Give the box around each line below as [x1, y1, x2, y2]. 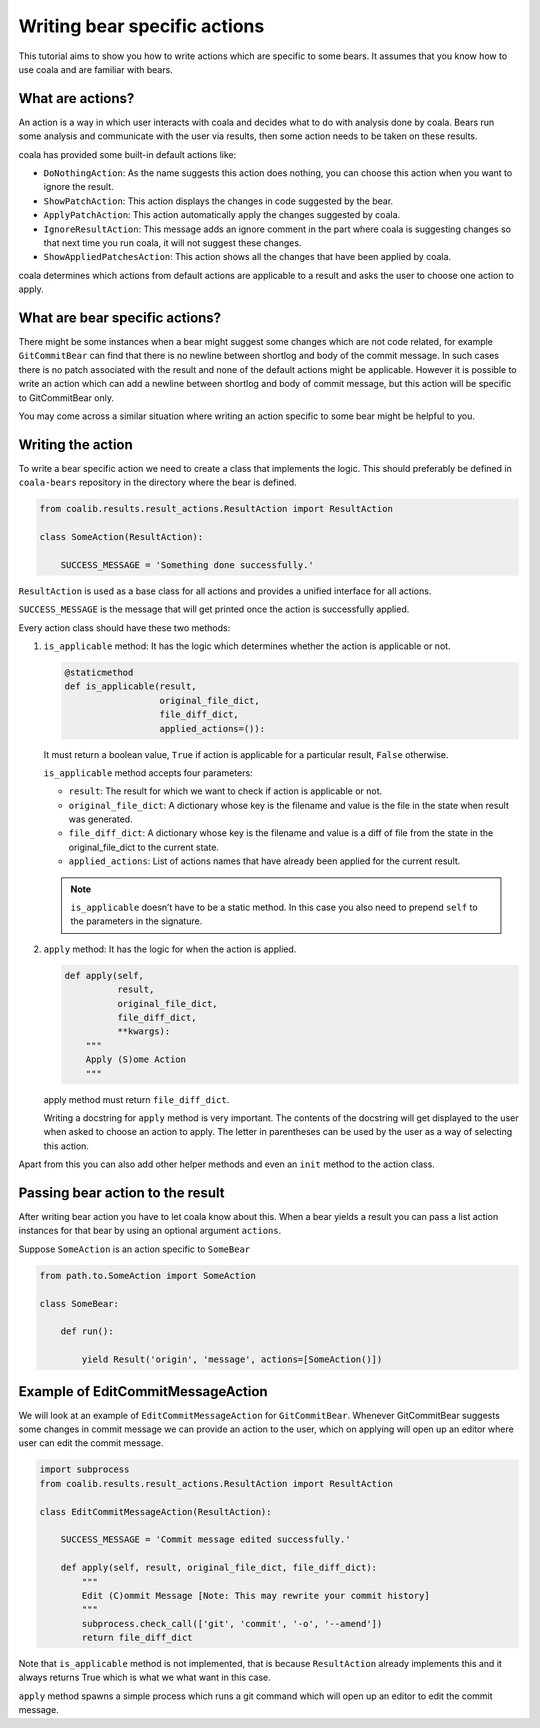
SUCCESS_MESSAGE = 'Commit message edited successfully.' [60, 1534, 351, 1545]
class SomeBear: [39, 1298, 120, 1309]
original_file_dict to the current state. [68, 841, 220, 853]
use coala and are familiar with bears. [18, 63, 174, 75]
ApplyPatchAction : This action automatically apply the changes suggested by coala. [43, 209, 401, 221]
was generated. [68, 813, 134, 825]
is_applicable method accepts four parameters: [43, 766, 254, 779]
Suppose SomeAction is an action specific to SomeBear [18, 1243, 250, 1255]
